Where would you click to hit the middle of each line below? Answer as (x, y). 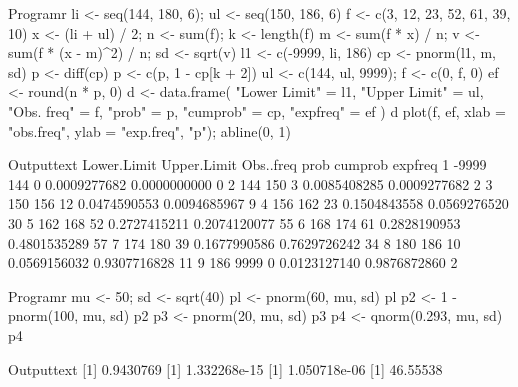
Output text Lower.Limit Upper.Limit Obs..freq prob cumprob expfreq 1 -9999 (247, 164)
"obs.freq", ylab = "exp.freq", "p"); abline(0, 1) (149, 130)
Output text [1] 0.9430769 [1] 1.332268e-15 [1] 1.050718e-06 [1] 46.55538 (225, 368)
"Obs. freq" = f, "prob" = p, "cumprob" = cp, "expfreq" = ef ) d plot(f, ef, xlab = (257, 110)
